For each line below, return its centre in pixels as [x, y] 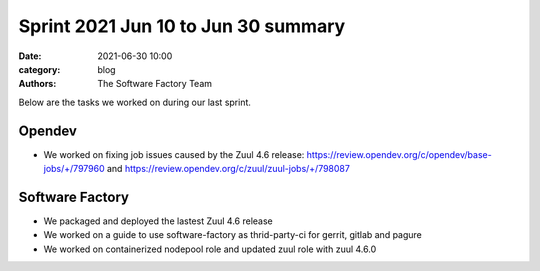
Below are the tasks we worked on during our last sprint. [135, 102]
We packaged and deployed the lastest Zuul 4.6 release [158, 221]
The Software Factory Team [155, 84]
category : [39, 69]
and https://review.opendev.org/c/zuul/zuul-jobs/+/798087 [228, 169]
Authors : [37, 84]
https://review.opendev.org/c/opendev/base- [399, 154]
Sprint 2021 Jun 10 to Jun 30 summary [182, 26]
